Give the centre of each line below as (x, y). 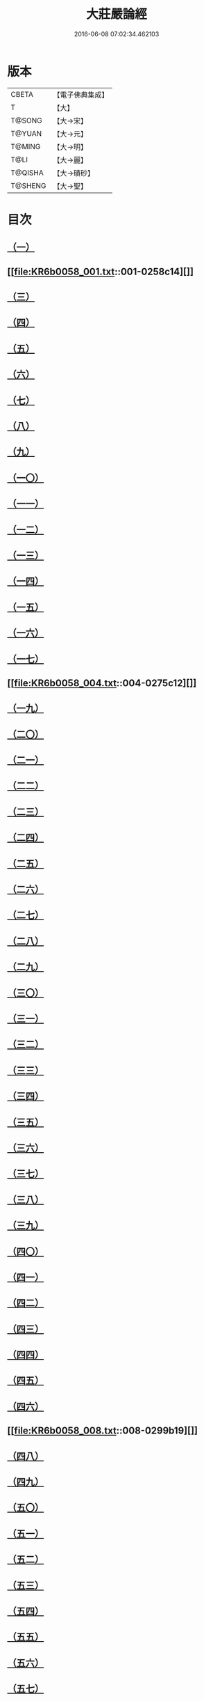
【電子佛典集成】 (81, 95)
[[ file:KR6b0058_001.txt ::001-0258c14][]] (101, 271)
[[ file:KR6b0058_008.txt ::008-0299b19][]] (102, 1431)
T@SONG (27, 121)
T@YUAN (26, 133)
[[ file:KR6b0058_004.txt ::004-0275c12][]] (102, 683)
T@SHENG (28, 185)
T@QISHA (27, 173)
